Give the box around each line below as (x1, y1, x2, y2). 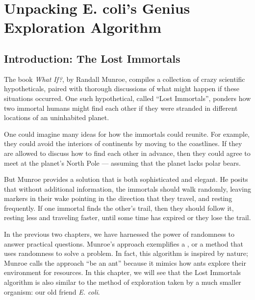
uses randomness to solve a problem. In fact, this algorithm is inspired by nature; (4, 248, 248, 258)
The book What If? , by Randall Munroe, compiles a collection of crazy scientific (4, 74, 245, 84)
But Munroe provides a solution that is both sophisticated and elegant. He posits (4, 174, 248, 184)
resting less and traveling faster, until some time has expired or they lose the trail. (4, 212, 251, 223)
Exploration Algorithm (4, 17, 162, 37)
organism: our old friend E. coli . (4, 286, 100, 297)
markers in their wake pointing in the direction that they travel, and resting (4, 193, 232, 203)
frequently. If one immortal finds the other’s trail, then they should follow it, (4, 202, 234, 213)
